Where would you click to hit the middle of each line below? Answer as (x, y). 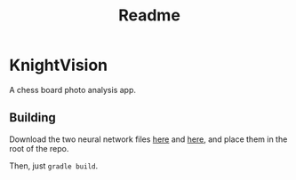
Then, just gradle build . (54, 166)
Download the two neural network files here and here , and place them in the (148, 139)
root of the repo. (39, 148)
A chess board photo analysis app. (72, 90)
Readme (149, 16)
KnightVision (59, 65)
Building (32, 117)
